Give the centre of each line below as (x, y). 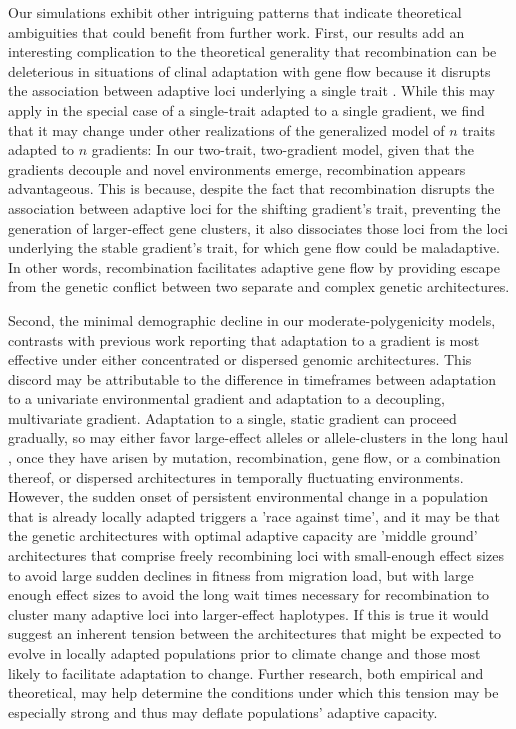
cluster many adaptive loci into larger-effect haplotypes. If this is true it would (248, 613)
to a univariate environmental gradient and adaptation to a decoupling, (226, 398)
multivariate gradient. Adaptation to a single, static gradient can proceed (232, 417)
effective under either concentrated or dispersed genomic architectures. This (240, 359)
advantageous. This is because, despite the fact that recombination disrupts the (251, 188)
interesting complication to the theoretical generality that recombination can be (252, 51)
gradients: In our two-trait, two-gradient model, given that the (282, 149)
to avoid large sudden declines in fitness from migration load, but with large (241, 574)
